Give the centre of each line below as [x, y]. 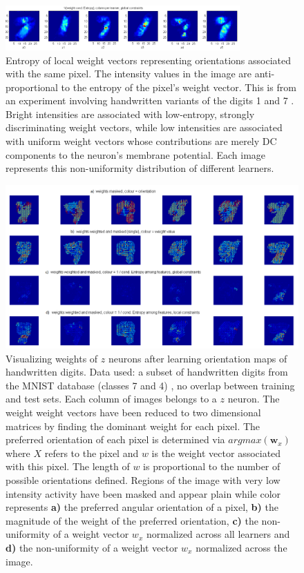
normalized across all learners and [218, 534]
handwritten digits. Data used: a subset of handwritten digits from [147, 372]
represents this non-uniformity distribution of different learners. [140, 168]
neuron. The [254, 399]
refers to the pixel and [92, 453]
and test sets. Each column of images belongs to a [111, 399]
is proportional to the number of [212, 466]
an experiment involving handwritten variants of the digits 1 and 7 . [150, 100]
